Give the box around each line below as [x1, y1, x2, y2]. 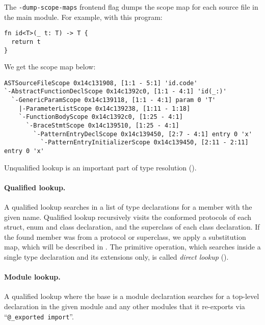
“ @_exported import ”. [4, 311, 74, 321]
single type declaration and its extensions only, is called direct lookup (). [4, 252, 229, 262]
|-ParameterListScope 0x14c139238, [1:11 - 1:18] [18, 105, 191, 112]
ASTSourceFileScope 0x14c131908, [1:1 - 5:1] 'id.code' [4, 79, 198, 87]
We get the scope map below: [4, 61, 96, 72]
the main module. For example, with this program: [4, 11, 163, 22]
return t [11, 38, 41, 45]
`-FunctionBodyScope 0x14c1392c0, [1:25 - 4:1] [18, 113, 183, 121]
